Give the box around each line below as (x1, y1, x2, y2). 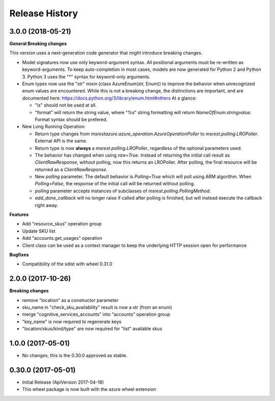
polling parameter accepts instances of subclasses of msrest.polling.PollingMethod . (35, 188, 211, 194)
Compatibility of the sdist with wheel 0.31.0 (22, 261, 113, 267)
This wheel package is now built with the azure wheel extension (22, 386, 156, 392)
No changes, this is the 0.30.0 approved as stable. (22, 353, 128, 359)
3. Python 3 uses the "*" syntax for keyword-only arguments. (22, 73, 151, 80)
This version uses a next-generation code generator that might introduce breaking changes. (9, 50, 203, 56)
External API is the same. (35, 138, 88, 144)
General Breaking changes (9, 41, 67, 47)
